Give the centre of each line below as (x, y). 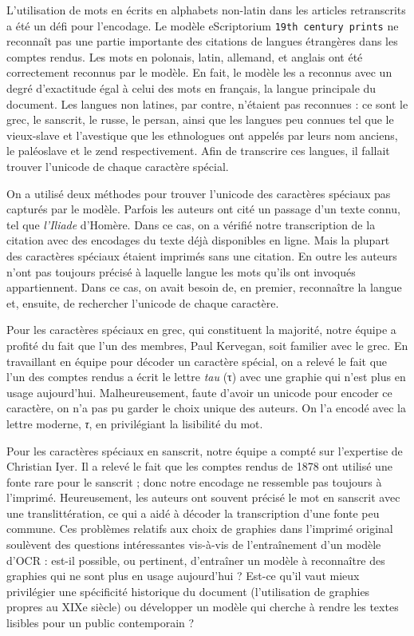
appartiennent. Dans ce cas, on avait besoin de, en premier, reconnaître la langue (204, 287)
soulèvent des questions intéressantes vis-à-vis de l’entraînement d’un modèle (194, 545)
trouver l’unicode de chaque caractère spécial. (118, 166)
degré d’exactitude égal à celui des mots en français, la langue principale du (191, 88)
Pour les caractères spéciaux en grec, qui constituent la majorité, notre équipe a (201, 330)
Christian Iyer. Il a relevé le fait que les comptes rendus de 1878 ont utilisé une (199, 466)
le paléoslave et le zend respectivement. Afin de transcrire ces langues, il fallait (198, 151)
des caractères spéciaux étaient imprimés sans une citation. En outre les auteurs (202, 255)
